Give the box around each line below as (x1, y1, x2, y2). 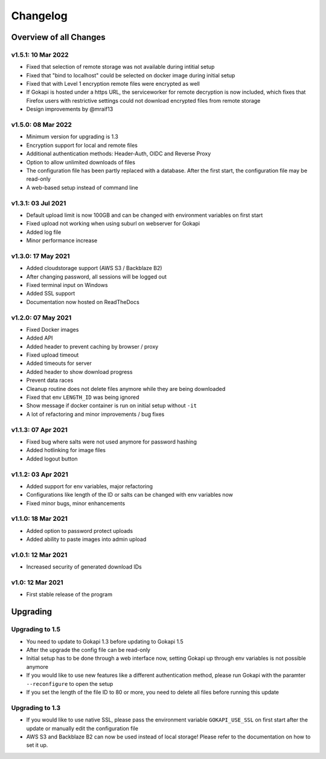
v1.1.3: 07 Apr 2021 (11, 425, 68, 434)
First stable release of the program (26, 591, 113, 598)
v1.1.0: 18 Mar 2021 (11, 514, 68, 523)
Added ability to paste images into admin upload (26, 535, 147, 543)
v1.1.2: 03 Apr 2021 (11, 470, 69, 479)
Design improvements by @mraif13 (26, 106, 113, 113)
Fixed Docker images (26, 326, 79, 333)
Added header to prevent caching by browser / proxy (26, 343, 159, 350)
